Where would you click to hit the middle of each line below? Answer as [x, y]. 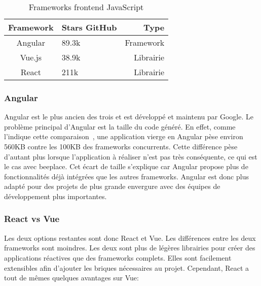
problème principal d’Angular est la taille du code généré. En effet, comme [120, 126]
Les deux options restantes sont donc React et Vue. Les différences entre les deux [130, 237]
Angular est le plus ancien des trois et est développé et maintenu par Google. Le [129, 117]
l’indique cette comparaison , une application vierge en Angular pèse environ [124, 136]
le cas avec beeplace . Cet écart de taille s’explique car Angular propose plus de [126, 166]
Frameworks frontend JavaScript [86, 7]
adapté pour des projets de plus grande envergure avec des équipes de [112, 186]
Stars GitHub [89, 27]
